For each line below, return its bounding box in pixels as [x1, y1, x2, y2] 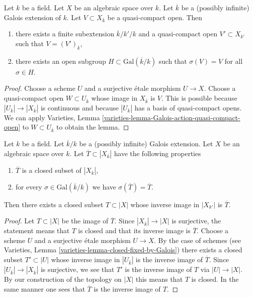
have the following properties [114, 148, 201, 158]
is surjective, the [171, 216, 221, 226]
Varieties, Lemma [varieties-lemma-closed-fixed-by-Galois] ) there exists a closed [4, 244, 243, 255]
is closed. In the [191, 273, 239, 284]
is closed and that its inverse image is [78, 225, 191, 236]
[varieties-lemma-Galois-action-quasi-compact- [102, 112, 240, 122]
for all [225, 55, 243, 66]
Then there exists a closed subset [4, 199, 104, 209]
